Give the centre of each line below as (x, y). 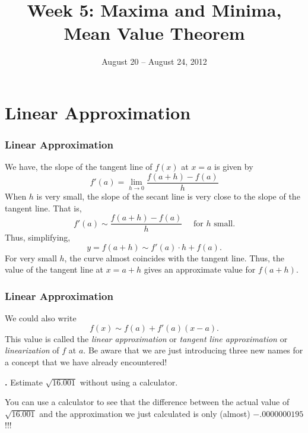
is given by (234, 167)
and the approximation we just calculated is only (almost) (145, 413)
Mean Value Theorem (154, 33)
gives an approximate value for (200, 269)
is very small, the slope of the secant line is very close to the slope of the (168, 196)
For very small (31, 257)
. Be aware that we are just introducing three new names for (193, 350)
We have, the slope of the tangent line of (79, 167)
